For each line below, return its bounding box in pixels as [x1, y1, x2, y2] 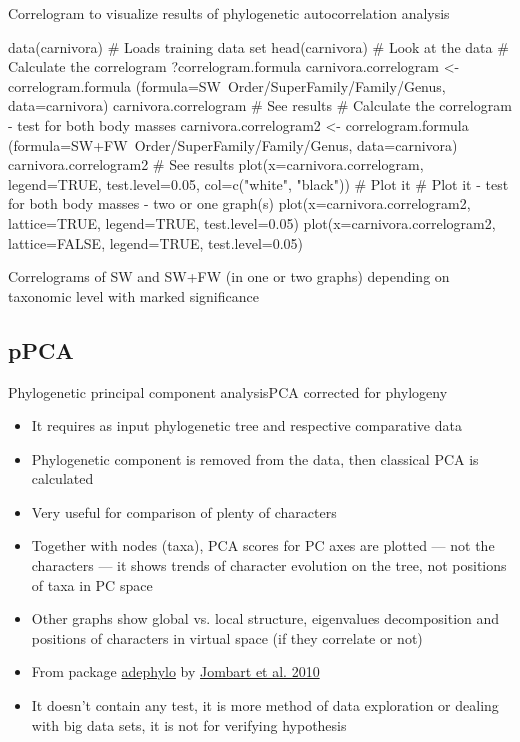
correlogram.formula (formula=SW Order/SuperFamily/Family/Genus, [8, 75, 446, 96]
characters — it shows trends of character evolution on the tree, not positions [31, 555, 507, 576]
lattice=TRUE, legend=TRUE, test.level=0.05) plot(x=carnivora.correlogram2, [8, 212, 496, 233]
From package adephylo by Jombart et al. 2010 [31, 661, 320, 682]
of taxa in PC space [31, 574, 153, 595]
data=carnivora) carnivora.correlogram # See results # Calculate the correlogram [8, 95, 512, 116]
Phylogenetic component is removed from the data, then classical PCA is [31, 448, 479, 469]
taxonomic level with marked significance [8, 285, 259, 306]
